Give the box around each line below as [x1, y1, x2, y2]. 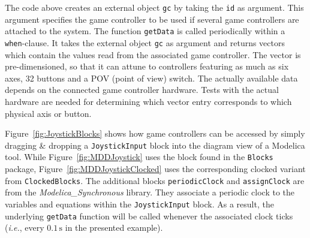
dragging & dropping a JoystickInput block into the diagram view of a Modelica [5, 138, 305, 151]
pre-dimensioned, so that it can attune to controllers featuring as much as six [5, 60, 289, 73]
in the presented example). [65, 221, 163, 234]
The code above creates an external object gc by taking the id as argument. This [5, 1, 304, 13]
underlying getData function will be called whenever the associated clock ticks [5, 209, 293, 222]
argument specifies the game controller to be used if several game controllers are [5, 13, 299, 25]
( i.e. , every [5, 221, 44, 234]
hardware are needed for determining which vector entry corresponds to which [5, 95, 292, 107]
